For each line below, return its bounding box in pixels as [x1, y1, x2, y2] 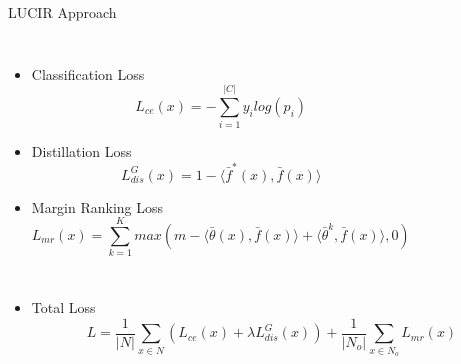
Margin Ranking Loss [31, 196, 164, 217]
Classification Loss [31, 63, 145, 84]
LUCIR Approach [8, 2, 117, 22]
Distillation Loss [31, 141, 132, 162]
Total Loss [31, 297, 96, 318]
